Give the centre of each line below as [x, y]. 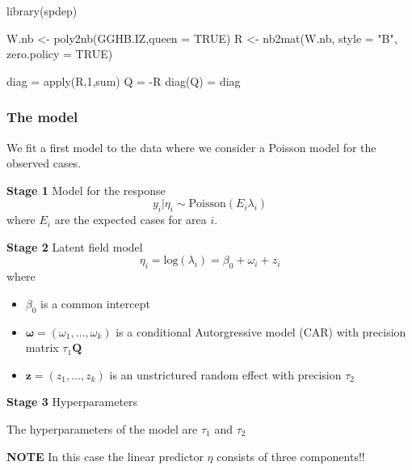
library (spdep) [42, 11]
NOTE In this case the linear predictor [105, 456]
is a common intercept [95, 303]
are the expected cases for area [130, 220]
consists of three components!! [291, 456]
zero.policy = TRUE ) [60, 54]
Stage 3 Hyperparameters [72, 402]
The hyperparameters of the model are [102, 428]
